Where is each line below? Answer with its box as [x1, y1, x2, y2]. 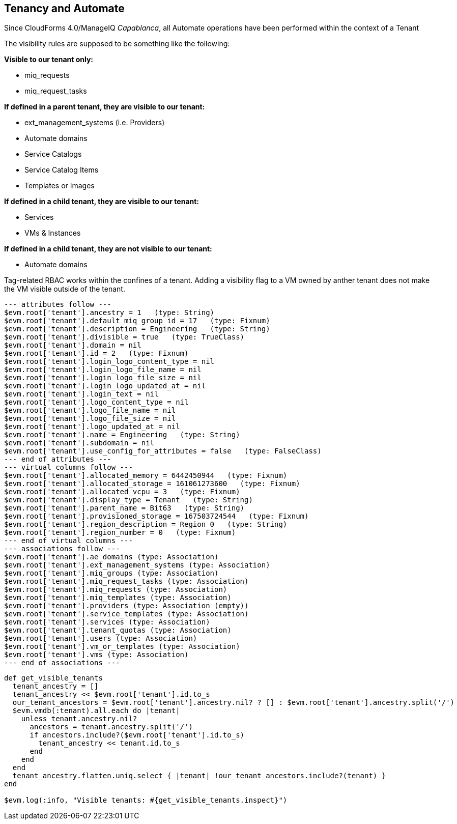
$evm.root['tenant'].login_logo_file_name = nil [4, 365, 202, 374]
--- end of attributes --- [4, 455, 111, 464]
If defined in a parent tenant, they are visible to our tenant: [4, 102, 205, 111]
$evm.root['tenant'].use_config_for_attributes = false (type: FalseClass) [4, 447, 322, 456]
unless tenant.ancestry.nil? [21, 715, 137, 723]
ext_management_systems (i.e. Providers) [24, 118, 165, 127]
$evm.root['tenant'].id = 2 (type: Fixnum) [4, 349, 189, 358]
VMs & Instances [24, 229, 81, 238]
